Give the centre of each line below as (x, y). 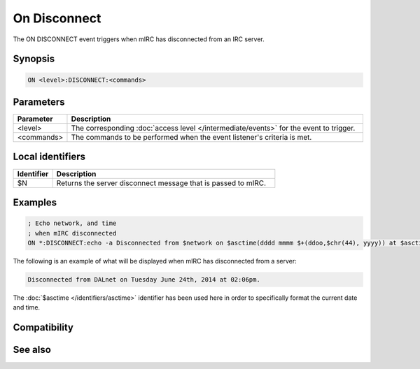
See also (32, 350)
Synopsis (34, 59)
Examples (35, 202)
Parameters (39, 102)
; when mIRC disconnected (72, 233)
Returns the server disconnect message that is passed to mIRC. (161, 183)
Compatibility (43, 327)
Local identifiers (49, 157)
